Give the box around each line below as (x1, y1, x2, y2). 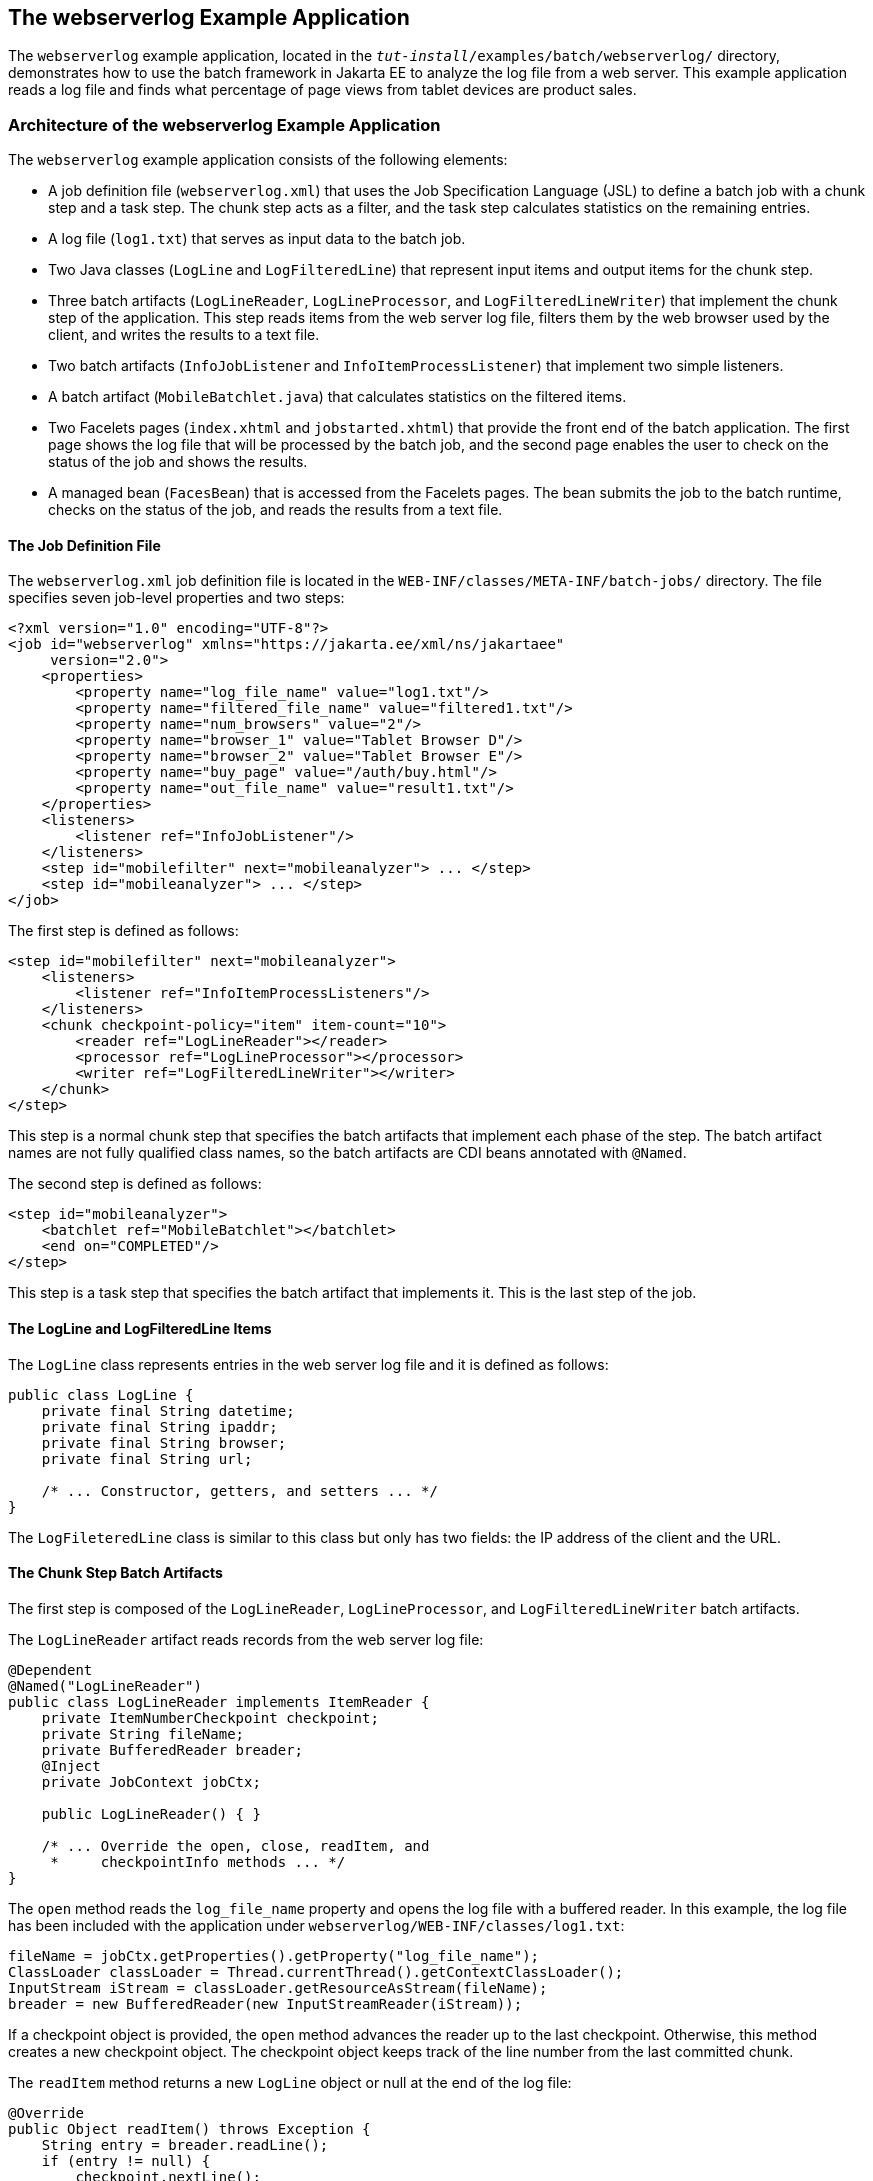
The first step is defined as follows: (8, 922, 239, 940)
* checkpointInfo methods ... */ (50, 1853, 346, 1870)
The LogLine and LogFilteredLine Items (8, 1320, 272, 1337)
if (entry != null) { (41, 2152, 211, 2169)
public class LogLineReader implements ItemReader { (8, 1693, 430, 1710)
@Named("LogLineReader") (8, 1677, 202, 1694)
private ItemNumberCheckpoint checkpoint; (41, 1709, 379, 1726)
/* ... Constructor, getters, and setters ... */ (41, 1482, 438, 1499)
